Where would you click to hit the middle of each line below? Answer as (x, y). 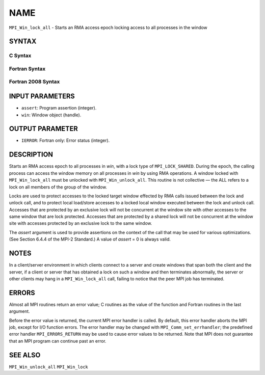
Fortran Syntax (27, 69)
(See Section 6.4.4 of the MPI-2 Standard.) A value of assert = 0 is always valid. (90, 239)
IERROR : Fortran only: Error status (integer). (66, 140)
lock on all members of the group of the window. (58, 187)
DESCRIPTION (31, 155)
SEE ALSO (25, 355)
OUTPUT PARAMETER (43, 129)
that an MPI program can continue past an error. (58, 341)
